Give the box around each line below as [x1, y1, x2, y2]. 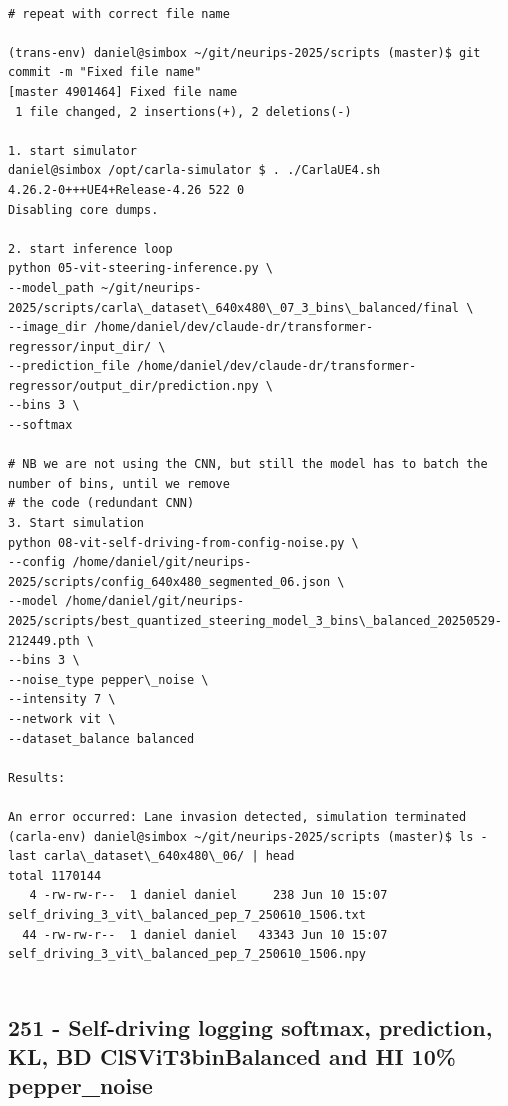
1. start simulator [8, 143, 137, 158]
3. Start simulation [8, 516, 145, 531]
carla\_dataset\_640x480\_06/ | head [43, 849, 295, 864]
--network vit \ [8, 711, 116, 726]
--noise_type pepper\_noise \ [8, 672, 209, 687]
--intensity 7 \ [8, 692, 116, 707]
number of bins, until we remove [8, 476, 230, 491]
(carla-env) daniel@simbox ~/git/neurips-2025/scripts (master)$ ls [8, 829, 474, 844]
